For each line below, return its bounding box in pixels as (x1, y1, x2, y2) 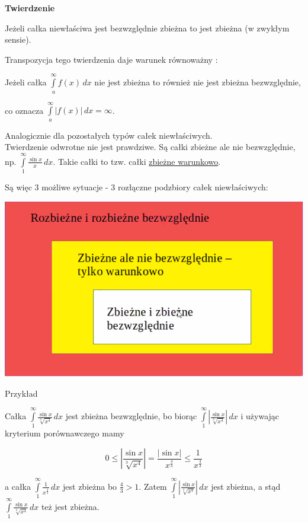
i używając (240, 410, 280, 422)
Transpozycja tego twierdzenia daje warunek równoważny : (5, 53, 218, 65)
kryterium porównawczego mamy (5, 427, 124, 439)
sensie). (5, 33, 31, 46)
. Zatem (139, 480, 167, 492)
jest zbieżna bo (63, 480, 117, 492)
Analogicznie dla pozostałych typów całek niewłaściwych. (5, 129, 213, 141)
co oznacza (5, 104, 44, 116)
